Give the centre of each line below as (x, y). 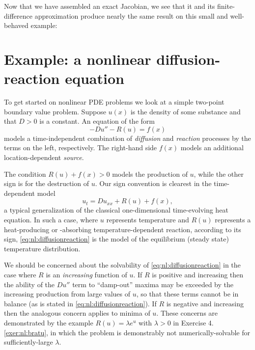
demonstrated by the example (49, 322)
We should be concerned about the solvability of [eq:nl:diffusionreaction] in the (122, 265)
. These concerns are (187, 313)
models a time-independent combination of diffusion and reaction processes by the (127, 138)
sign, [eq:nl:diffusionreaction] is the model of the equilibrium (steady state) (116, 239)
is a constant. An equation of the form (97, 121)
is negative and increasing (205, 303)
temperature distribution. (42, 248)
